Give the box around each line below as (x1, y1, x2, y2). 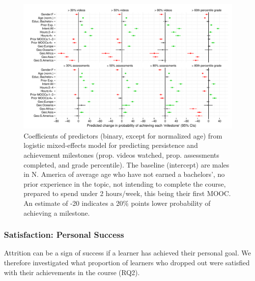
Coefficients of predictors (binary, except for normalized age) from (24, 130, 223, 140)
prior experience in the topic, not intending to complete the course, (24, 178, 226, 189)
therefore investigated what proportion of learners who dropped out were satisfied (4, 257, 250, 267)
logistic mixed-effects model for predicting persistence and (24, 140, 198, 150)
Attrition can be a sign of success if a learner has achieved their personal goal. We (4, 248, 251, 258)
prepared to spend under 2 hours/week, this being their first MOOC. (24, 188, 231, 198)
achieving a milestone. (24, 207, 90, 218)
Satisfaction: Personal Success (4, 228, 124, 241)
